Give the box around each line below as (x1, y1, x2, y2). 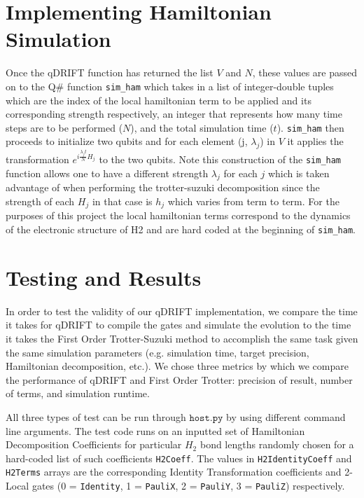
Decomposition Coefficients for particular (6, 437, 182, 452)
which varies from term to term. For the (167, 194, 339, 208)
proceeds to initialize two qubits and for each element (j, (6, 134, 248, 148)
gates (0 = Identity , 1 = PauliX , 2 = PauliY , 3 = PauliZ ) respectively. (31, 478, 345, 493)
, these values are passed (252, 65, 358, 80)
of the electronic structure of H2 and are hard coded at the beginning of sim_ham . (6, 222, 356, 237)
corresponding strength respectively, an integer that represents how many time (6, 106, 342, 121)
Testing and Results (6, 263, 202, 291)
